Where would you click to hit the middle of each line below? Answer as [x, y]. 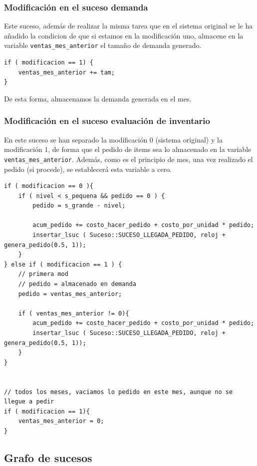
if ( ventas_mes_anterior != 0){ [74, 313]
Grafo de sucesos [48, 457]
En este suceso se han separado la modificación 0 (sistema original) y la [113, 139]
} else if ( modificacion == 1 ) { [63, 264]
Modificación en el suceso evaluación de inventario [107, 121]
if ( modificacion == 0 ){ [49, 186]
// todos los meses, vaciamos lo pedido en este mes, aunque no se [119, 392]
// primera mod [43, 274]
